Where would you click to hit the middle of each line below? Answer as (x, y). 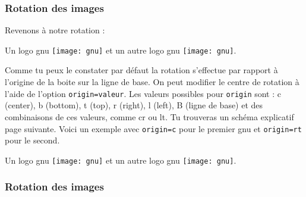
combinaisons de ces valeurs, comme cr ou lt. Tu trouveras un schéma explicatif (149, 116)
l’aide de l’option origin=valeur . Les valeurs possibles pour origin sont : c (143, 93)
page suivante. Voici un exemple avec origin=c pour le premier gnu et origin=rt (153, 128)
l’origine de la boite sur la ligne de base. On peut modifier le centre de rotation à (152, 82)
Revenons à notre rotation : (55, 30)
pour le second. (32, 140)
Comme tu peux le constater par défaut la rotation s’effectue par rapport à (141, 70)
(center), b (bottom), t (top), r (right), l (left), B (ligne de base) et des (134, 105)
